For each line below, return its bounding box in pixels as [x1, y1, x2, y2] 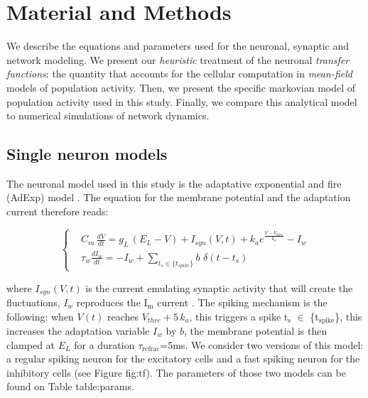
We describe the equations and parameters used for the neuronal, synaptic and [6, 38, 350, 53]
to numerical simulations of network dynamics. [6, 108, 210, 123]
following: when [6, 308, 74, 323]
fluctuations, [6, 294, 60, 309]
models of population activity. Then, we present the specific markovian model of [6, 80, 356, 95]
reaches [107, 308, 139, 323]
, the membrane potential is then [184, 323, 328, 338]
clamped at [6, 337, 55, 352]
